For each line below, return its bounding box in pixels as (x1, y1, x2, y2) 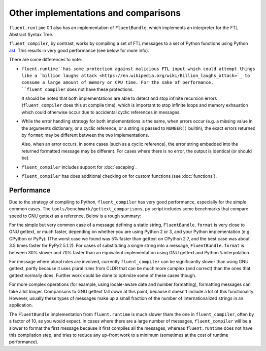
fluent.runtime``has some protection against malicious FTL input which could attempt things (21, 66, 256, 72)
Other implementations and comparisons (9, 7, 181, 18)
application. (9, 302, 33, 308)
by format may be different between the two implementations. (21, 132, 150, 138)
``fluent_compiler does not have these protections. (21, 86, 134, 92)
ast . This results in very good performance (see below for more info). (9, 47, 150, 53)
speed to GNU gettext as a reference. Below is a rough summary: (9, 213, 141, 219)
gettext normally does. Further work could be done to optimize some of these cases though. (9, 272, 197, 278)
